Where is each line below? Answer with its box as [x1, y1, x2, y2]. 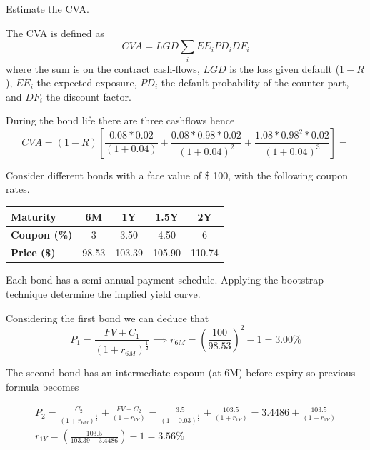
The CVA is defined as [6, 25, 104, 40]
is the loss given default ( [229, 61, 340, 76]
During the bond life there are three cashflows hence [6, 113, 235, 128]
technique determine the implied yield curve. [6, 286, 201, 301]
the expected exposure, [36, 75, 137, 90]
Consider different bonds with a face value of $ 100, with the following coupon [6, 167, 348, 182]
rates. [6, 181, 30, 196]
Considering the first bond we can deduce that [6, 310, 209, 325]
